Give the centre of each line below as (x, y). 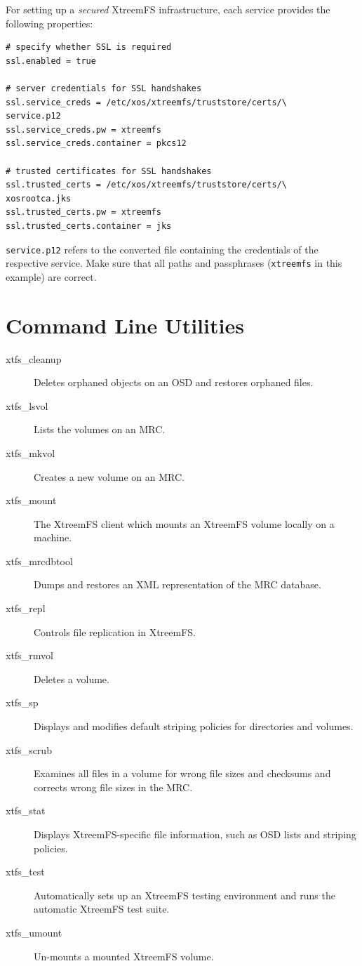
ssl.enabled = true (51, 61)
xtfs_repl (26, 608)
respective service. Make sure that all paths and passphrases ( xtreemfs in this (174, 263)
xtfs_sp (22, 702)
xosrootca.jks (39, 198)
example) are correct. (51, 276)
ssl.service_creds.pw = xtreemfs (83, 130)
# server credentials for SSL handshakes (104, 88)
